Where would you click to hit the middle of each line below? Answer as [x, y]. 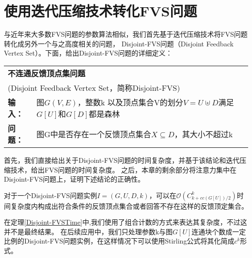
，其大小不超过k [204, 134]
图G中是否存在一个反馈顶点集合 [94, 134]
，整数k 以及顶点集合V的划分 [130, 102]
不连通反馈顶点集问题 [47, 73]
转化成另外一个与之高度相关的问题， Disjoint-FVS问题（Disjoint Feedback [119, 43]
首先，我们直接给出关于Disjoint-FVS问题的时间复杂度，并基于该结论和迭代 [122, 160]
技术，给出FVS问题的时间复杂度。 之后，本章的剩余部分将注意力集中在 [124, 169]
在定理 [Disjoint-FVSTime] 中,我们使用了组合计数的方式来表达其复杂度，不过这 [126, 222]
